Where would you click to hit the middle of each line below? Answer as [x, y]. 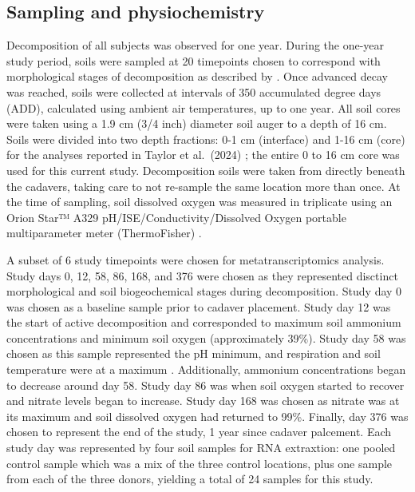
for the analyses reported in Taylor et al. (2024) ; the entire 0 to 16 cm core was [203, 155]
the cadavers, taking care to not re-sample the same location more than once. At [204, 186]
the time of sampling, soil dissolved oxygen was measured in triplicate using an [200, 202]
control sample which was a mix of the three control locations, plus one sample [200, 463]
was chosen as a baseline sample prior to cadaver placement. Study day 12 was [199, 306]
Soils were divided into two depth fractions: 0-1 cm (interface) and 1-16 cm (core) [206, 139]
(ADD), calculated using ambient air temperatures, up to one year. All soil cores [204, 107]
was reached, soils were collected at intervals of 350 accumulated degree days [194, 91]
